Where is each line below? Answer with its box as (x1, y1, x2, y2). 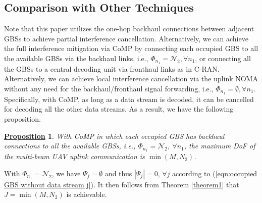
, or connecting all (195, 53, 251, 63)
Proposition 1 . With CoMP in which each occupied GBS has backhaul (4, 130, 225, 141)
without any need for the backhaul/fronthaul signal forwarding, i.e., (4, 83, 214, 94)
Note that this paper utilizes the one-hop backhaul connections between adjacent (4, 23, 254, 34)
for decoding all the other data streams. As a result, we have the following (4, 104, 234, 114)
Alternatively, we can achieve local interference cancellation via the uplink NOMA (4, 73, 258, 84)
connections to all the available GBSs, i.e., (4, 140, 136, 151)
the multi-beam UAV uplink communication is (4, 151, 145, 162)
